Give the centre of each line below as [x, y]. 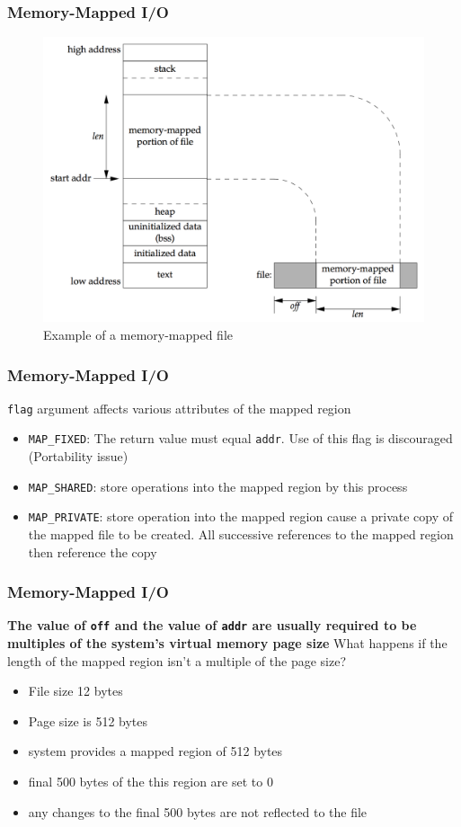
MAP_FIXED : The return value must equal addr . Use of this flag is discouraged [240, 438]
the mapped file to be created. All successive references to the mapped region [241, 534]
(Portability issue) [78, 456]
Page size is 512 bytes [88, 720]
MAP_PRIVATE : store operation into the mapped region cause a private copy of [241, 516]
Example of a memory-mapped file [138, 334]
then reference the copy [93, 551]
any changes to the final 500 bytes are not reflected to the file [198, 811]
